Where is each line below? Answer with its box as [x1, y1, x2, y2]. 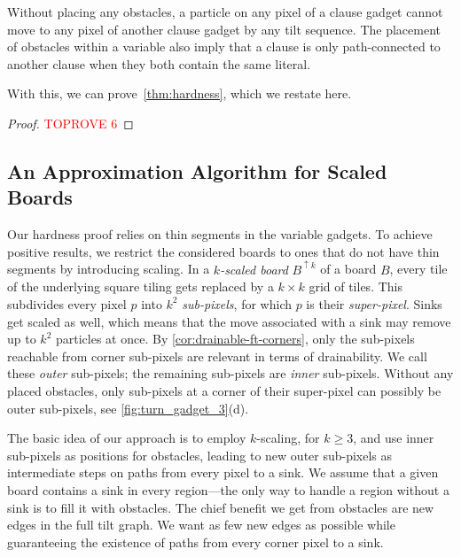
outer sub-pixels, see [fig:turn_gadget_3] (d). [7, 398, 249, 417]
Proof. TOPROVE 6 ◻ [7, 113, 134, 132]
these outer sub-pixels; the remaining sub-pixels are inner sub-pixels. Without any [7, 364, 454, 383]
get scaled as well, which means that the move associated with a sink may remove [7, 312, 451, 330]
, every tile [389, 259, 448, 278]
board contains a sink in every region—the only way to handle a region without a [7, 480, 449, 499]
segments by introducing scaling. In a [7, 259, 210, 278]
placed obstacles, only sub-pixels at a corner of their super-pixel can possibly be [7, 381, 441, 399]
